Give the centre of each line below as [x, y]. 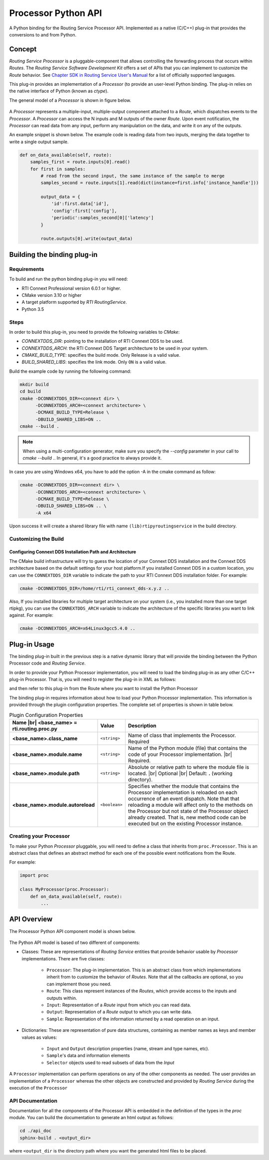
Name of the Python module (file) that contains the [187, 748]
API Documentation [33, 1101]
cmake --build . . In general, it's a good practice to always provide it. [92, 458]
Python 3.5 [33, 309]
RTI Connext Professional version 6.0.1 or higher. [71, 288]
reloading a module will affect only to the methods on [190, 805]
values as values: [39, 1037]
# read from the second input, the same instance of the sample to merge [133, 176]
